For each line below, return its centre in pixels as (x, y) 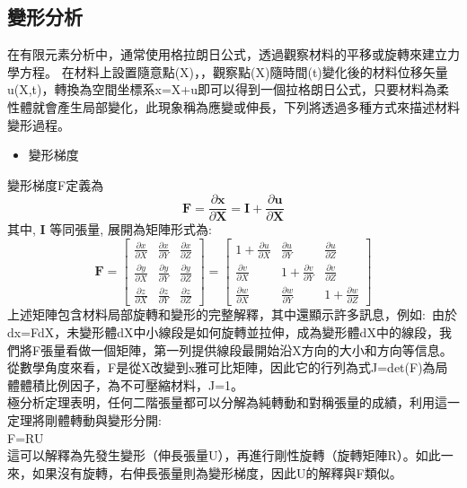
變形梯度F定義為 (56, 184)
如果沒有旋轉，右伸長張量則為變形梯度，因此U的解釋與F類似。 (217, 472)
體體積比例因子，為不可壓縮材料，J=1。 (126, 384)
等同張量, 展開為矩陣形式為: (131, 229)
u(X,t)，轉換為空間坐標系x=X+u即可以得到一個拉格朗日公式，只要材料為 (222, 89)
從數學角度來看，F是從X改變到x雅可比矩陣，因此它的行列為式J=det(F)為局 (228, 367)
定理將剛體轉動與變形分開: (84, 419)
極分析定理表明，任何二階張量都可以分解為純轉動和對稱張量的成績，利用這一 (233, 402)
